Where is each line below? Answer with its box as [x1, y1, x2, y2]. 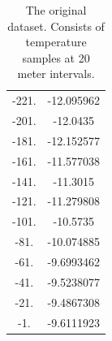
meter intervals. [17, 65, 95, 82]
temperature [25, 33, 87, 50]
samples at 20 [22, 49, 90, 66]
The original [25, 2, 87, 18]
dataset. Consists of [7, 17, 105, 34]
